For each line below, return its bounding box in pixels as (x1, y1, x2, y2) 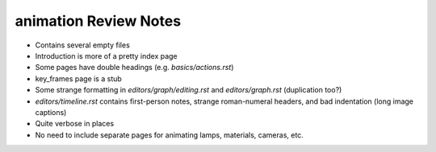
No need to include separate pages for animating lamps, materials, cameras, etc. (35, 129, 304, 140)
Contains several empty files (35, 40, 131, 50)
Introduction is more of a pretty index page (35, 51, 178, 60)
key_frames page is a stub (35, 73, 123, 84)
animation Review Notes (15, 12, 182, 30)
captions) (35, 107, 67, 117)
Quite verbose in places (35, 119, 115, 129)
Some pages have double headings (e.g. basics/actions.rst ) (35, 63, 234, 72)
